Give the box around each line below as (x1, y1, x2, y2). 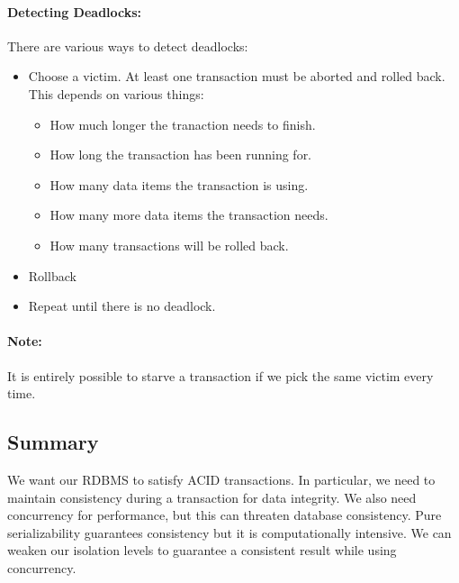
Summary (7, 428, 99, 456)
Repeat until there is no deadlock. (28, 296, 216, 315)
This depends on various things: (28, 84, 204, 103)
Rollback (28, 266, 76, 285)
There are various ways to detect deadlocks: (7, 36, 248, 55)
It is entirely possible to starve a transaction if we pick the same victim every (7, 366, 434, 385)
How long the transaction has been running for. (49, 145, 312, 164)
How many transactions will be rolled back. (49, 235, 289, 254)
